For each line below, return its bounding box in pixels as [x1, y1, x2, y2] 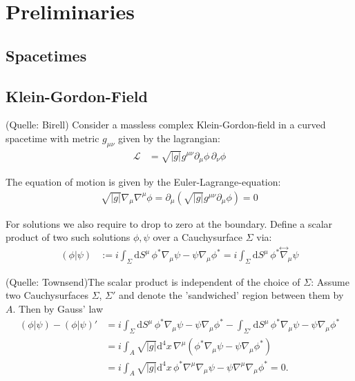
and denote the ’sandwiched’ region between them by [119, 288, 344, 302]
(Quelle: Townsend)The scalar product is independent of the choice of [6, 274, 300, 289]
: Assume [311, 274, 349, 289]
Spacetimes [6, 44, 87, 66]
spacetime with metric [6, 130, 99, 145]
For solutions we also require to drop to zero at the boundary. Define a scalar [6, 216, 333, 231]
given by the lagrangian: [117, 130, 220, 145]
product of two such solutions [6, 230, 131, 244]
